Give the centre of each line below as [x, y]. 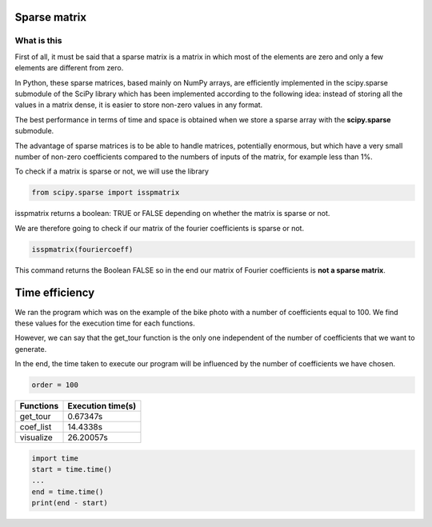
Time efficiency [55, 293]
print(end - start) [70, 503]
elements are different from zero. [69, 68]
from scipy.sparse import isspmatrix [106, 193]
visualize [36, 437]
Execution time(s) [102, 406]
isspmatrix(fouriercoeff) [82, 249]
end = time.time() [68, 491]
